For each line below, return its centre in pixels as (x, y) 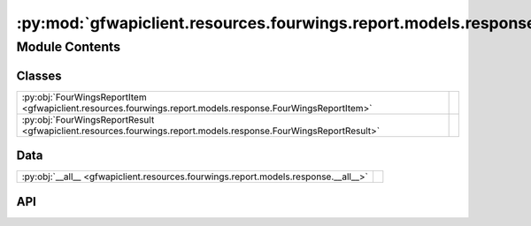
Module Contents (69, 47)
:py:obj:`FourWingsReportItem (84, 97)
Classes (39, 75)
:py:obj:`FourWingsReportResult (88, 119)
